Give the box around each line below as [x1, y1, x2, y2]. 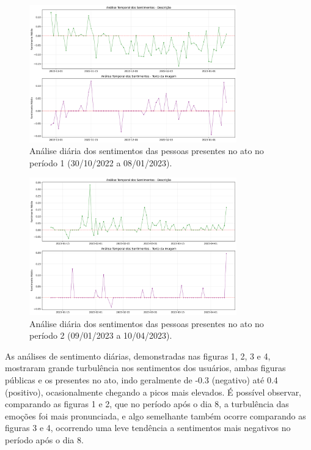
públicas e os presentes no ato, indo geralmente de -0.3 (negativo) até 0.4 [5, 373, 278, 386]
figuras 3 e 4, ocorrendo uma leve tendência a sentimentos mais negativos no [5, 421, 291, 434]
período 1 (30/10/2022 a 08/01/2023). [29, 156, 172, 169]
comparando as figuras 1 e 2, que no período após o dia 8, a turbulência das [5, 397, 289, 410]
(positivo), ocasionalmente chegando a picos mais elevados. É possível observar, [5, 385, 302, 398]
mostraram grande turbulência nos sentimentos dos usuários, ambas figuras [5, 361, 286, 374]
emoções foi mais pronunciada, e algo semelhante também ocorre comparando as [5, 409, 306, 422]
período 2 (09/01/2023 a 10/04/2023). [29, 329, 172, 342]
